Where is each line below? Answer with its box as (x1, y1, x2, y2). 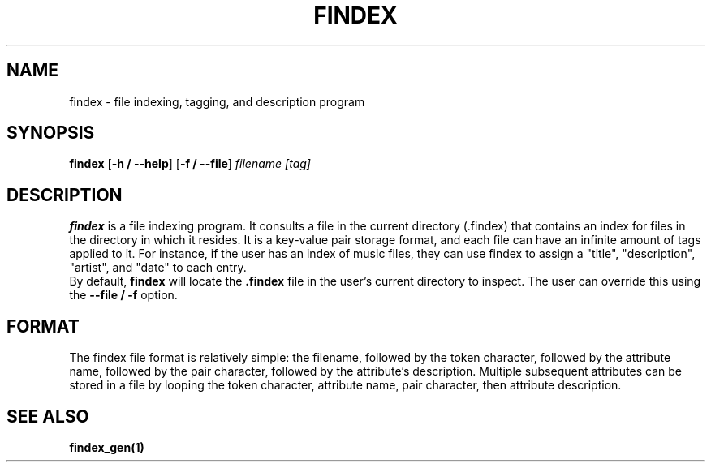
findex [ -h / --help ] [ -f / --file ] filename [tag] (69, 157, 311, 171)
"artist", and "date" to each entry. (69, 260, 247, 275)
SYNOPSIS (6, 122, 95, 144)
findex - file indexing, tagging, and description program (69, 94, 365, 109)
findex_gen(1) (69, 440, 144, 454)
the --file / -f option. (69, 288, 178, 303)
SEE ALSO (6, 406, 89, 427)
